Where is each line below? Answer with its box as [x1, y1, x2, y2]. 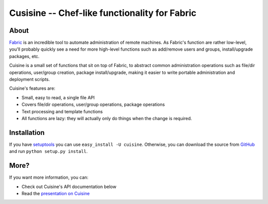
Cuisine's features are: [9, 85, 56, 91]
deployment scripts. [9, 76, 50, 82]
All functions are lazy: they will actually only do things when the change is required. [21, 115, 192, 121]
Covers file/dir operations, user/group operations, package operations [21, 102, 165, 108]
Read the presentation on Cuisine [21, 190, 90, 196]
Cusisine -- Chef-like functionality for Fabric [9, 7, 197, 18]
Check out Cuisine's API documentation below [21, 184, 117, 190]
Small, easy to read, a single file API [21, 94, 95, 100]
